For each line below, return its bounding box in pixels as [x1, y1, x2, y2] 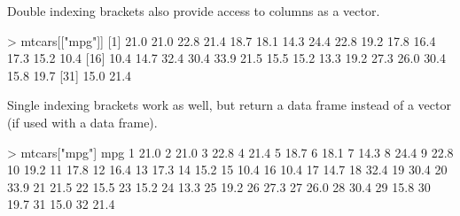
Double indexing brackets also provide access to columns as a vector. [7, 2, 380, 19]
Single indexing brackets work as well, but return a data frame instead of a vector [7, 96, 451, 114]
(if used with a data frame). [7, 112, 158, 131]
